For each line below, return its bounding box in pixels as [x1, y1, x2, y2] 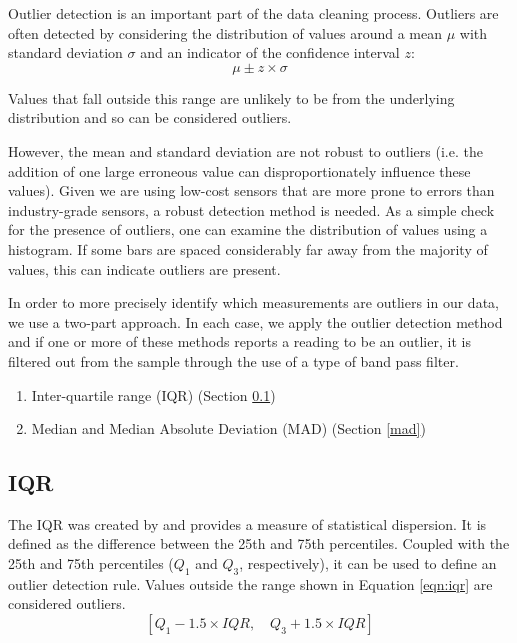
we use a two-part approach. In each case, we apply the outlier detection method [8, 311, 503, 332]
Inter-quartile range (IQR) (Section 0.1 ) [31, 384, 276, 405]
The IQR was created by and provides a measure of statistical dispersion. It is [8, 513, 487, 534]
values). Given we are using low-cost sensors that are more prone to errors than [8, 180, 495, 201]
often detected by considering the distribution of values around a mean [8, 22, 442, 43]
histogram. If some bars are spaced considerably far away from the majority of [8, 238, 488, 259]
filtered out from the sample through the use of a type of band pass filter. [8, 350, 459, 371]
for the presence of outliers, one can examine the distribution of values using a [8, 219, 488, 240]
